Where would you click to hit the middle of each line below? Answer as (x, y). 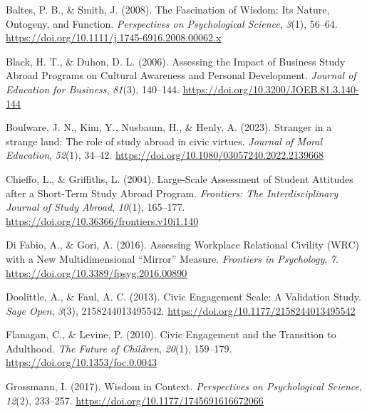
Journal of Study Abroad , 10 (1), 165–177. (95, 207)
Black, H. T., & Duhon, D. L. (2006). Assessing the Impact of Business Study (176, 61)
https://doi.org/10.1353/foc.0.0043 (82, 362)
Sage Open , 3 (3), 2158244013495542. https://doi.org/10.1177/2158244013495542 (181, 310)
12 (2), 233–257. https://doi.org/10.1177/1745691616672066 (135, 400)
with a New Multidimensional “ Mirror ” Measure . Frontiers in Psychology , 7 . (172, 258)
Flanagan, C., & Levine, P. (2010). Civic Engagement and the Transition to (171, 334)
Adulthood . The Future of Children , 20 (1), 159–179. (119, 348)
